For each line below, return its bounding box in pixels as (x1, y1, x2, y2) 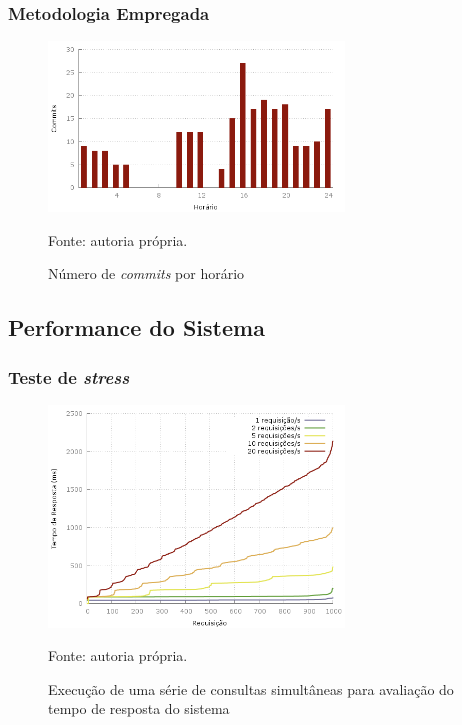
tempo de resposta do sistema (48, 698, 230, 719)
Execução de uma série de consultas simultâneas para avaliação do (48, 678, 454, 699)
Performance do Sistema (8, 312, 265, 343)
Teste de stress (8, 364, 130, 389)
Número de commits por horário (48, 263, 245, 284)
